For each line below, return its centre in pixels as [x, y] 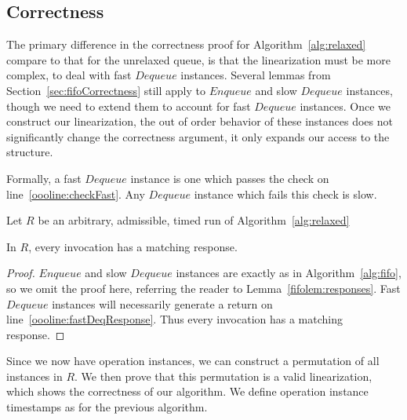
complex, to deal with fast [69, 75]
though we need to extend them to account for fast [129, 106]
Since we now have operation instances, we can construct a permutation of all [193, 361]
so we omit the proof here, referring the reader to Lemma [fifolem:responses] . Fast [203, 288]
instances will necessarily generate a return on [162, 303]
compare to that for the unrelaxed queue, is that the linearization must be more [198, 59]
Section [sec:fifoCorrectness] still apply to [106, 90]
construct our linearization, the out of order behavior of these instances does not [200, 121]
